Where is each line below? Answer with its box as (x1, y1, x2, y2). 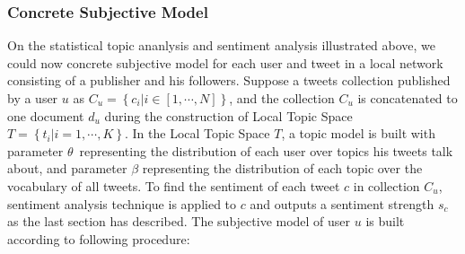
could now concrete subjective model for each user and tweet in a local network (7, 53, 443, 72)
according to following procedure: (7, 229, 190, 248)
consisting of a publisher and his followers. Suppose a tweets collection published (7, 71, 451, 90)
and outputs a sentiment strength (250, 194, 434, 213)
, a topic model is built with (281, 124, 435, 143)
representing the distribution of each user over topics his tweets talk (79, 141, 453, 160)
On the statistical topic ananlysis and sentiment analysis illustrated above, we (7, 36, 436, 55)
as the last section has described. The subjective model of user (7, 212, 351, 231)
